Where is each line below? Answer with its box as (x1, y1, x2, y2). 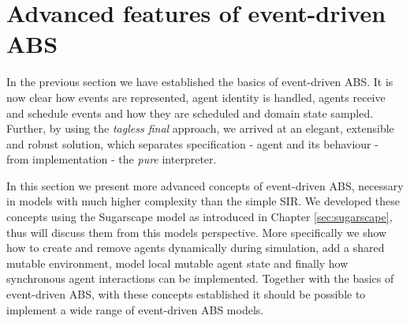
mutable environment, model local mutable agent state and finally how (6, 254, 348, 271)
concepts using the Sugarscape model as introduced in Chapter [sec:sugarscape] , (6, 208, 393, 225)
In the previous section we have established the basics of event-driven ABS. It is (6, 73, 393, 90)
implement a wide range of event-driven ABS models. (6, 301, 264, 317)
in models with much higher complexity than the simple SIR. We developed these (6, 193, 400, 209)
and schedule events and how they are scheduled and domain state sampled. (6, 104, 374, 121)
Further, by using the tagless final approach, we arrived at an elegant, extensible (6, 120, 394, 137)
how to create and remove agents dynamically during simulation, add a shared (6, 239, 385, 256)
